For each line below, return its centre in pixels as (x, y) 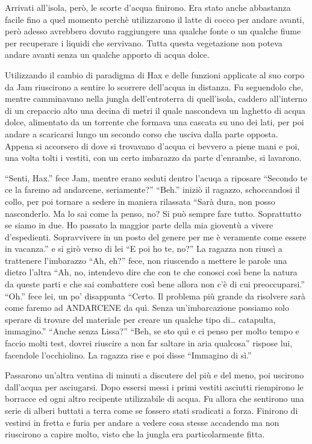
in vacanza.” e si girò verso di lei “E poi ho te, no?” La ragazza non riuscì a (144, 249)
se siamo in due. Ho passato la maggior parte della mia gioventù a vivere (139, 225)
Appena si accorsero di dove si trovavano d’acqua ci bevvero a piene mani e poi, (152, 145)
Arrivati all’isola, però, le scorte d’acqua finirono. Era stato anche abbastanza (148, 7)
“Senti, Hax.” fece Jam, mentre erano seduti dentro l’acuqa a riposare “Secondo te (156, 177)
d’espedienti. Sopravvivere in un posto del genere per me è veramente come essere (156, 236)
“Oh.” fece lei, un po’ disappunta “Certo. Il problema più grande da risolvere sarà (155, 295)
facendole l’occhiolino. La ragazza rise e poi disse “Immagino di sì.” (128, 355)
